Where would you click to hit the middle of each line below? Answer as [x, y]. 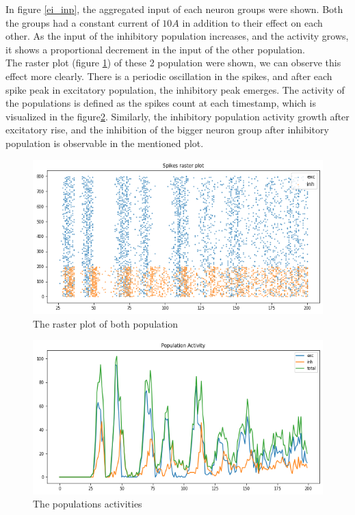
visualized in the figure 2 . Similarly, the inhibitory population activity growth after [177, 116]
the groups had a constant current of [82, 22]
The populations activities [88, 504]
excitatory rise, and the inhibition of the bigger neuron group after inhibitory [167, 130]
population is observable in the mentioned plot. [105, 143]
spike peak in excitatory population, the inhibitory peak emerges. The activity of [175, 89]
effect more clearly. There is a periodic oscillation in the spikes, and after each [169, 76]
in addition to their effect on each [252, 22]
